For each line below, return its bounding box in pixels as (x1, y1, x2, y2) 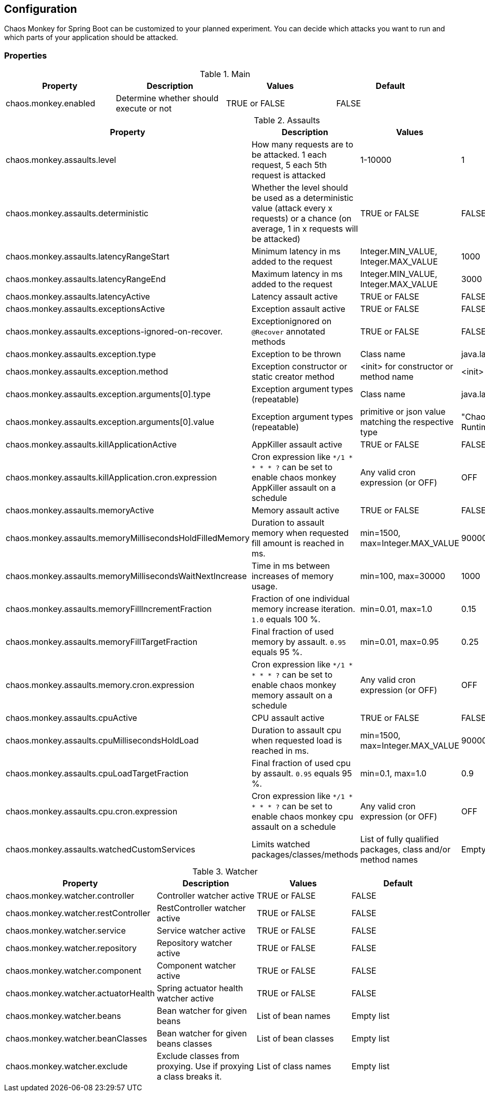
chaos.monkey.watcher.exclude (6, 1061, 128, 1072)
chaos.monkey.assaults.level (6, 155, 116, 165)
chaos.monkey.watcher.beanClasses (6, 1033, 147, 1044)
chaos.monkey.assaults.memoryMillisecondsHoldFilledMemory (6, 533, 250, 544)
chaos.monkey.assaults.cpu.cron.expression (6, 806, 178, 817)
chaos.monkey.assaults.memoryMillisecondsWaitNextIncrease (6, 571, 247, 582)
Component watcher (157, 960, 236, 971)
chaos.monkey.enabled (6, 98, 96, 109)
